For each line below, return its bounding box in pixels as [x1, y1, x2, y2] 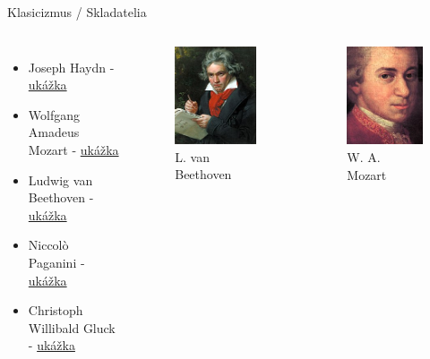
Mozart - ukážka [28, 140, 119, 158]
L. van [175, 147, 210, 166]
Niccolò [28, 235, 69, 254]
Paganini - [28, 252, 85, 271]
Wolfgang [28, 105, 80, 124]
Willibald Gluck [28, 318, 116, 337]
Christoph [28, 301, 83, 320]
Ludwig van [28, 170, 93, 189]
